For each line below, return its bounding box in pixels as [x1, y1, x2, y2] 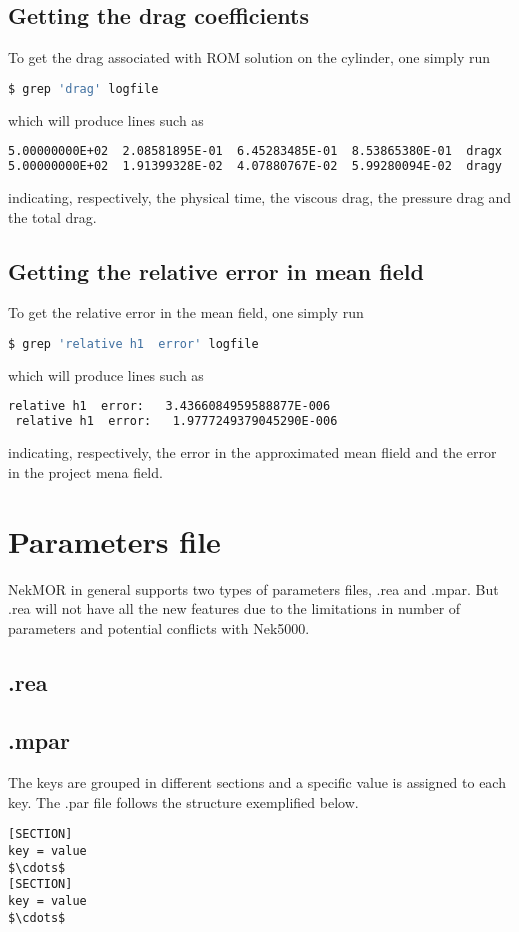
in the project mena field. [8, 461, 163, 482]
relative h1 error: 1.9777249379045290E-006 [15, 414, 338, 429]
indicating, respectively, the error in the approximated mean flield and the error [8, 442, 497, 463]
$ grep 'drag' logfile [8, 81, 159, 96]
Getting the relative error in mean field [8, 255, 424, 286]
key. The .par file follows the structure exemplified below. [8, 791, 359, 812]
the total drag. [8, 206, 97, 227]
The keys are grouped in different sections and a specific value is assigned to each [8, 772, 506, 793]
